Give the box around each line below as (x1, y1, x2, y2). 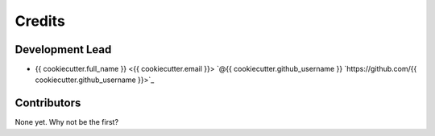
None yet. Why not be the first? (14, 117, 119, 127)
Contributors (14, 97, 81, 110)
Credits (14, 12, 66, 30)
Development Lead (14, 43, 112, 56)
